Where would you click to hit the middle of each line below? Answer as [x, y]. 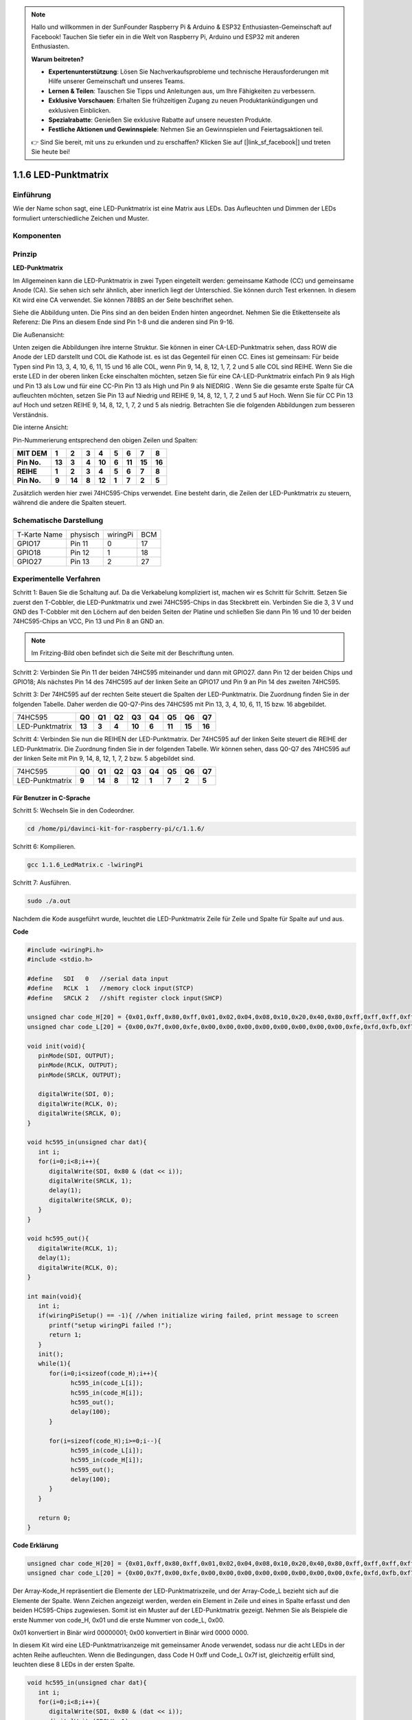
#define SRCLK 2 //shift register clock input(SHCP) [125, 998]
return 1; [66, 1335]
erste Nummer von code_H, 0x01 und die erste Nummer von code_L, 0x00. [118, 1620]
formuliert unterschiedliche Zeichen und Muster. [81, 218]
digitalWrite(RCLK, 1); [78, 1248]
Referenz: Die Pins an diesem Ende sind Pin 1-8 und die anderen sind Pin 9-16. [124, 322]
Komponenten [37, 236]
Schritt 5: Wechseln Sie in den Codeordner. [74, 810]
